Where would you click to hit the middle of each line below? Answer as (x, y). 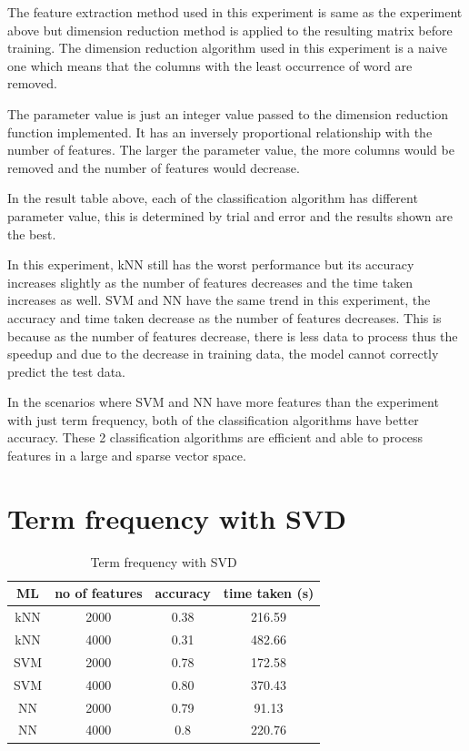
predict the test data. (67, 371)
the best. (32, 233)
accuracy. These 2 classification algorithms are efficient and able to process (215, 437)
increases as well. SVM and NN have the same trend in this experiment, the (219, 300)
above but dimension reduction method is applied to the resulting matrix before (230, 30)
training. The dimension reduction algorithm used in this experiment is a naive (227, 48)
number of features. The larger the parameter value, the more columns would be (231, 150)
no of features (99, 593)
